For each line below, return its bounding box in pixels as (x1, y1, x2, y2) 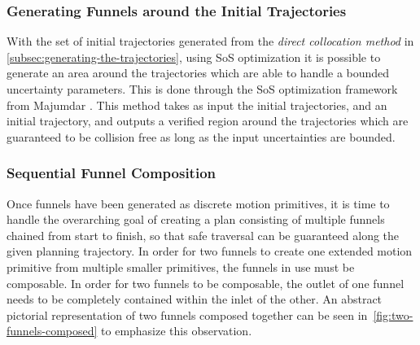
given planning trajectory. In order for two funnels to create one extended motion (7, 242, 413, 260)
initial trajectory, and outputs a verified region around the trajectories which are (7, 112, 409, 129)
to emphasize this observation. (101, 322, 252, 339)
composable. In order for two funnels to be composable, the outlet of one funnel (7, 274, 405, 291)
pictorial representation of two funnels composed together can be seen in (7, 306, 368, 323)
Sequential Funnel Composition (7, 163, 217, 183)
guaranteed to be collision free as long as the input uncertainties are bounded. (7, 128, 396, 145)
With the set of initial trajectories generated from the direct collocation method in (7, 33, 414, 50)
